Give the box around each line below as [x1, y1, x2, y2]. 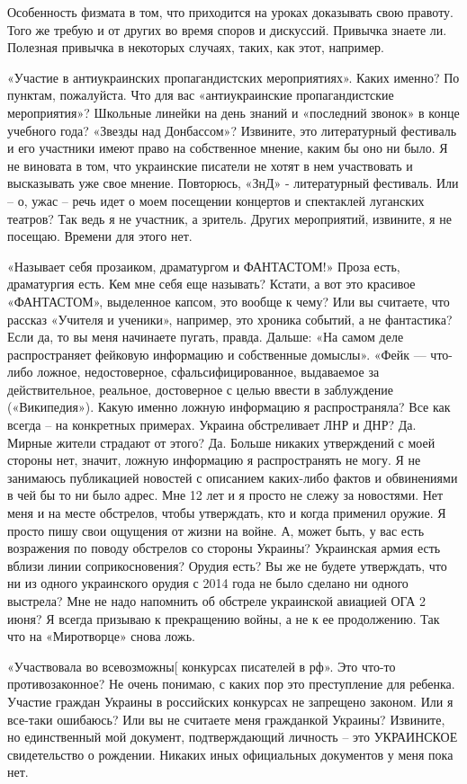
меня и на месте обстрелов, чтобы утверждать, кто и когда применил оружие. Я [7, 503, 446, 522]
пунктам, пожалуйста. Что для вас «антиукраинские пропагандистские [7, 85, 394, 104]
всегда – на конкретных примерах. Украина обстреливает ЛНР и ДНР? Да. [7, 415, 417, 434]
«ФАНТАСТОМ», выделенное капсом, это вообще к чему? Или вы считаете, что [7, 291, 450, 310]
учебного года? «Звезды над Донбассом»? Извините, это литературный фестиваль [7, 120, 457, 139]
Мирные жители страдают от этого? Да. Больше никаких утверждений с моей [7, 432, 436, 451]
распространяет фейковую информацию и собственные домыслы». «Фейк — [7, 344, 427, 363]
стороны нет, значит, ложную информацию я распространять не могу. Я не [7, 450, 421, 469]
